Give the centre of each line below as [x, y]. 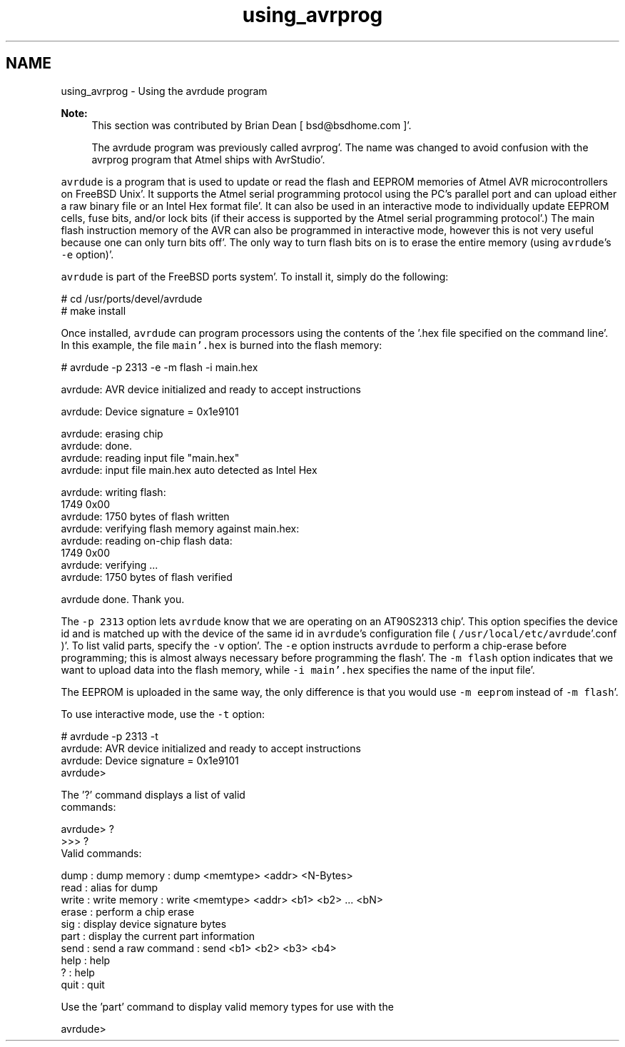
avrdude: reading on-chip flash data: [147, 540]
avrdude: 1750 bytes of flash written [145, 516]
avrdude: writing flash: [113, 492]
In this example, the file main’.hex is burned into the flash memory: [222, 345]
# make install [93, 310]
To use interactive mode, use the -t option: [163, 714]
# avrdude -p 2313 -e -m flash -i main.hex [159, 367]
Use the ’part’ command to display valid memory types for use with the [227, 1006]
